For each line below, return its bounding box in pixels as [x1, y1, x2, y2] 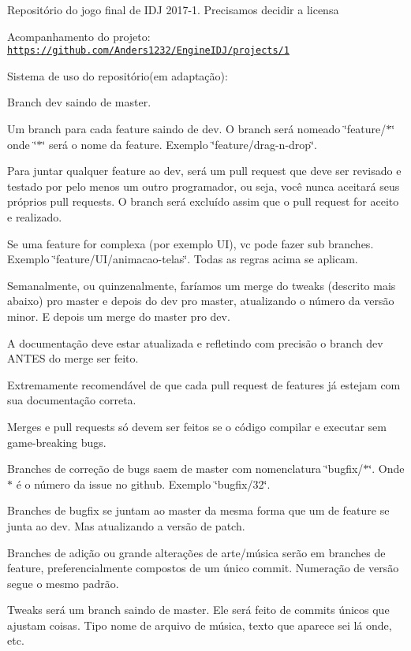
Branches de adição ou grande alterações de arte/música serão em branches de [7, 544, 386, 560]
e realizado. [7, 209, 62, 225]
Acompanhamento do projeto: [7, 28, 151, 44]
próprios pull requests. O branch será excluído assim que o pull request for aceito [7, 193, 399, 210]
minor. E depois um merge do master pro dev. [7, 307, 230, 324]
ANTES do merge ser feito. [7, 350, 139, 366]
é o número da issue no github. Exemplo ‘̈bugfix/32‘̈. [16, 475, 271, 492]
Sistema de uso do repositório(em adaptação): [7, 67, 228, 84]
